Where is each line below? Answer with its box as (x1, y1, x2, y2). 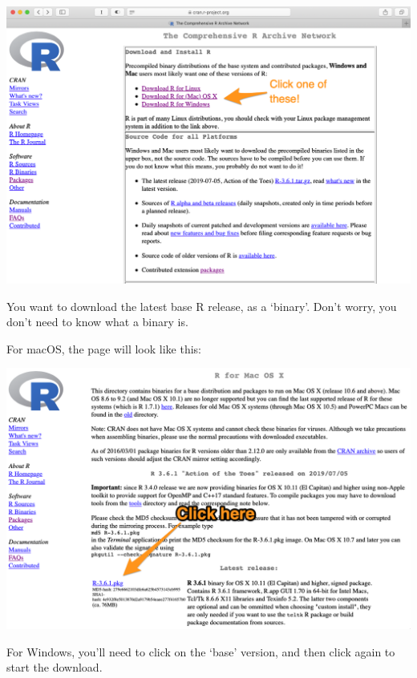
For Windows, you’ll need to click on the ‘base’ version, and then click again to (6, 643, 395, 660)
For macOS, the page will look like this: (6, 340, 201, 357)
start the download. (6, 659, 103, 676)
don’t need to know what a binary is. (6, 313, 188, 330)
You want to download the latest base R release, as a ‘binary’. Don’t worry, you (6, 297, 397, 314)
